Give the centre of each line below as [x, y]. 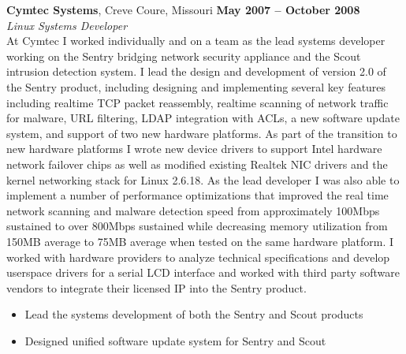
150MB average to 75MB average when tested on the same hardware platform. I [200, 241]
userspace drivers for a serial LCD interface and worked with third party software [203, 272]
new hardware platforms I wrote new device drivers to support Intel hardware [194, 149]
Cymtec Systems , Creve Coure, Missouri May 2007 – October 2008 [183, 9]
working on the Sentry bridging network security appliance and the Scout [184, 56]
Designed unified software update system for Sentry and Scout [175, 340]
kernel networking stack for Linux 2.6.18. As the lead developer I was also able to [203, 179]
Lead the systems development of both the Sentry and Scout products [194, 314]
